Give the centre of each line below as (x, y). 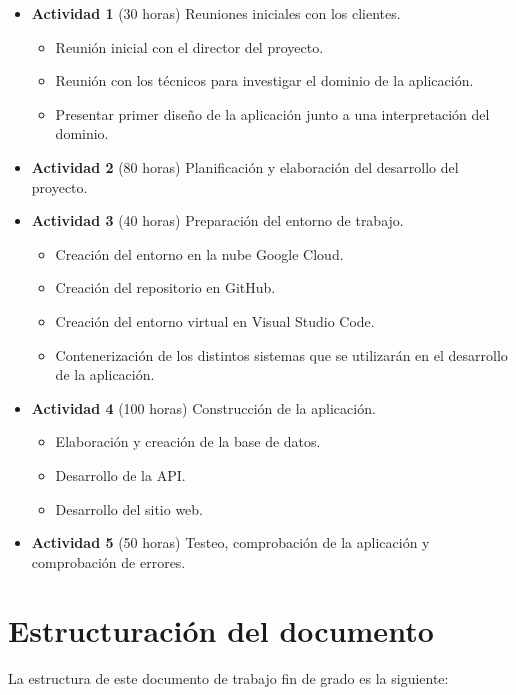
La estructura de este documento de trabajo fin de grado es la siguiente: (228, 678)
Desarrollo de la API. (120, 474)
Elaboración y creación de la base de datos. (188, 441)
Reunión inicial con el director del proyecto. (189, 46)
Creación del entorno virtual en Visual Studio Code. (215, 320)
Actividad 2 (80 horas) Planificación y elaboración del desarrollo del (245, 166)
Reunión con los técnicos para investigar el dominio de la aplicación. (264, 80)
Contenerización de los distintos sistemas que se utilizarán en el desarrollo (281, 354)
